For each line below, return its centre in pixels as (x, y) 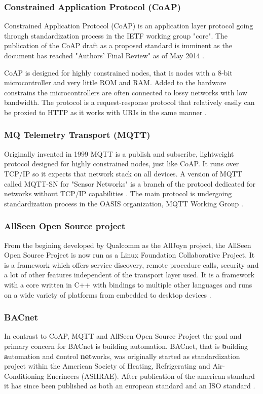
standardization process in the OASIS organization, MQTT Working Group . (124, 203)
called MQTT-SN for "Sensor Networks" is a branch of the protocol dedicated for (130, 183)
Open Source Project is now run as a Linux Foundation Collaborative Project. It (129, 255)
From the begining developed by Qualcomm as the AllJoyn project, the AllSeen (128, 245)
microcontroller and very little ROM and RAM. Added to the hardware (115, 82)
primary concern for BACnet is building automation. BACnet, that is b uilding (126, 346)
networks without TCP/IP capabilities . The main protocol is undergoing (118, 193)
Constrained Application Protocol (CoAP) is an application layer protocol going (129, 26)
